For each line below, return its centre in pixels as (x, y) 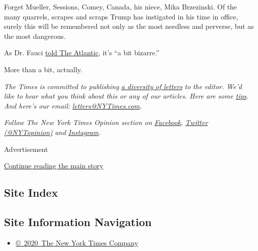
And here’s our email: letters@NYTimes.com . (73, 105)
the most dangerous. (35, 36)
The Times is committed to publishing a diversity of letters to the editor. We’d (123, 86)
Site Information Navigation (78, 221)
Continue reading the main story (54, 166)
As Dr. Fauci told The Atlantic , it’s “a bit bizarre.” (82, 53)
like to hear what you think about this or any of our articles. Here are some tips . (127, 96)
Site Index (31, 192)
